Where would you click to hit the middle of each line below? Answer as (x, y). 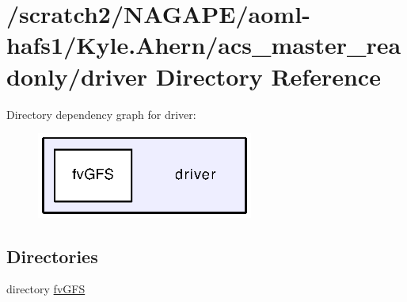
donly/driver (77, 76)
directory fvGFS (46, 289)
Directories (52, 256)
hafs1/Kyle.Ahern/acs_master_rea (204, 45)
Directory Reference (268, 76)
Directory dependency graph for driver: (101, 114)
